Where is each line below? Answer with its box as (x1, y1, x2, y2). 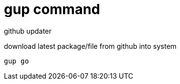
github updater (4, 26, 52, 35)
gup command (4, 1, 100, 18)
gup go (4, 57, 29, 65)
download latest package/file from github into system (4, 42, 177, 50)
